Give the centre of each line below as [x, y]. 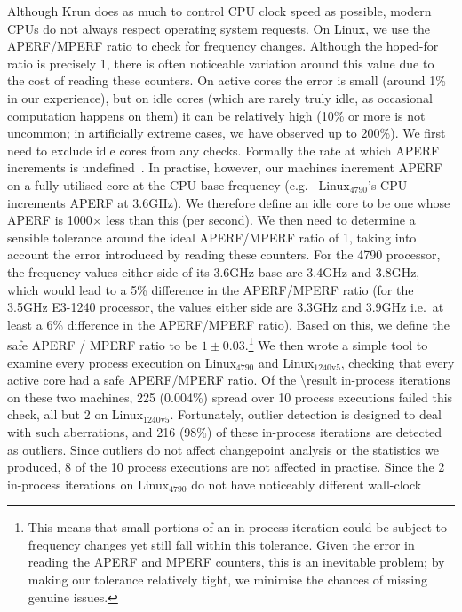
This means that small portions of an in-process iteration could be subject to [238, 527]
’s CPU [388, 184]
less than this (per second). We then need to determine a [261, 220]
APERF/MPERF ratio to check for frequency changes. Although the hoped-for [223, 46]
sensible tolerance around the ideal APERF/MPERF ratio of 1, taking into [212, 237]
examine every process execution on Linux [122, 362]
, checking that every [398, 362]
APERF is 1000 [50, 220]
